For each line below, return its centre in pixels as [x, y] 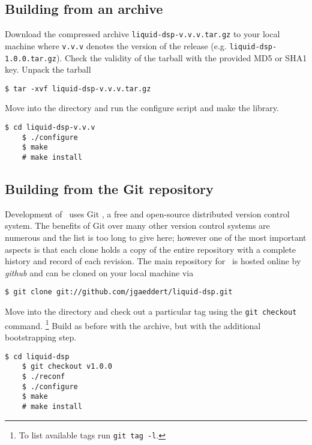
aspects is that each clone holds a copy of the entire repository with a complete [151, 249]
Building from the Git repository [109, 189]
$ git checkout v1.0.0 [67, 367]
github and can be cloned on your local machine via [99, 272]
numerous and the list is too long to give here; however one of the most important [156, 238]
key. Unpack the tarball [48, 69]
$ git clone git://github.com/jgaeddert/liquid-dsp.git [119, 292]
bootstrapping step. [41, 337]
